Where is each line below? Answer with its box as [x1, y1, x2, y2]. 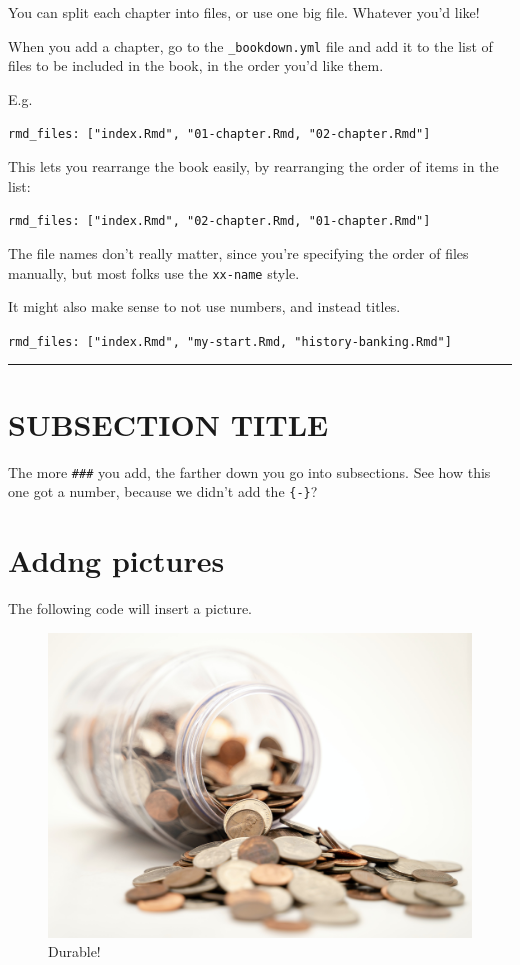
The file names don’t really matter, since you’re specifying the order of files [8, 242, 469, 263]
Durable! [48, 941, 101, 962]
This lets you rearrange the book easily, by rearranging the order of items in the [8, 156, 499, 177]
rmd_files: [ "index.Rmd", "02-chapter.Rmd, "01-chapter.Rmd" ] [8, 214, 431, 229]
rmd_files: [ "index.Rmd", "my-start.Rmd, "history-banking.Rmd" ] [8, 334, 452, 349]
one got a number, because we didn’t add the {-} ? [8, 481, 318, 502]
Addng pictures [8, 540, 225, 581]
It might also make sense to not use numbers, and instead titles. [8, 296, 401, 317]
